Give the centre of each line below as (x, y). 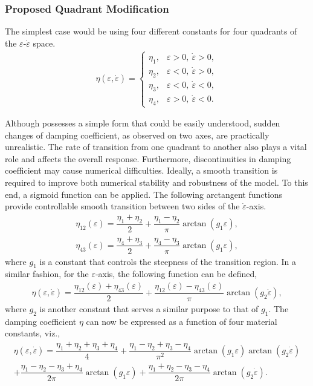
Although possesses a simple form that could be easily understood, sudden (143, 123)
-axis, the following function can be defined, (176, 274)
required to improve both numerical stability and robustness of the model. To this (156, 182)
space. (44, 43)
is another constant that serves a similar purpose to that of (149, 308)
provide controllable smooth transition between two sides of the (122, 206)
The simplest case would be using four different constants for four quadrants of (151, 31)
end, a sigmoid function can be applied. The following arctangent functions (144, 194)
